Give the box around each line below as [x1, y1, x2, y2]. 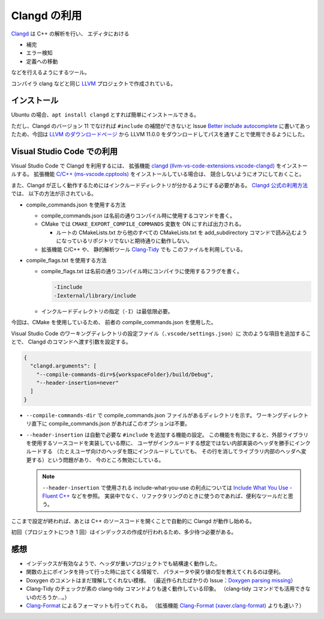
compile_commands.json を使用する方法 [26, 201, 126, 208]
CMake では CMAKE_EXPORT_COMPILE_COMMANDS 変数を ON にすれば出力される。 [41, 220, 245, 228]
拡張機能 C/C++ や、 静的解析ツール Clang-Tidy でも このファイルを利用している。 [41, 246, 246, 253]
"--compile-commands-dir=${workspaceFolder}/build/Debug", [36, 371, 214, 378]
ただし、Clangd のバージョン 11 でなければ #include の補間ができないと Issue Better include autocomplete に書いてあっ [11, 122, 311, 129]
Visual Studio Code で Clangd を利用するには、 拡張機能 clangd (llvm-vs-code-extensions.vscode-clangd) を [11, 162, 282, 169]
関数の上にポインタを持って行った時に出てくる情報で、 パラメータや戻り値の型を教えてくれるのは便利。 [26, 568, 284, 576]
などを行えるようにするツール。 [11, 69, 90, 76]
